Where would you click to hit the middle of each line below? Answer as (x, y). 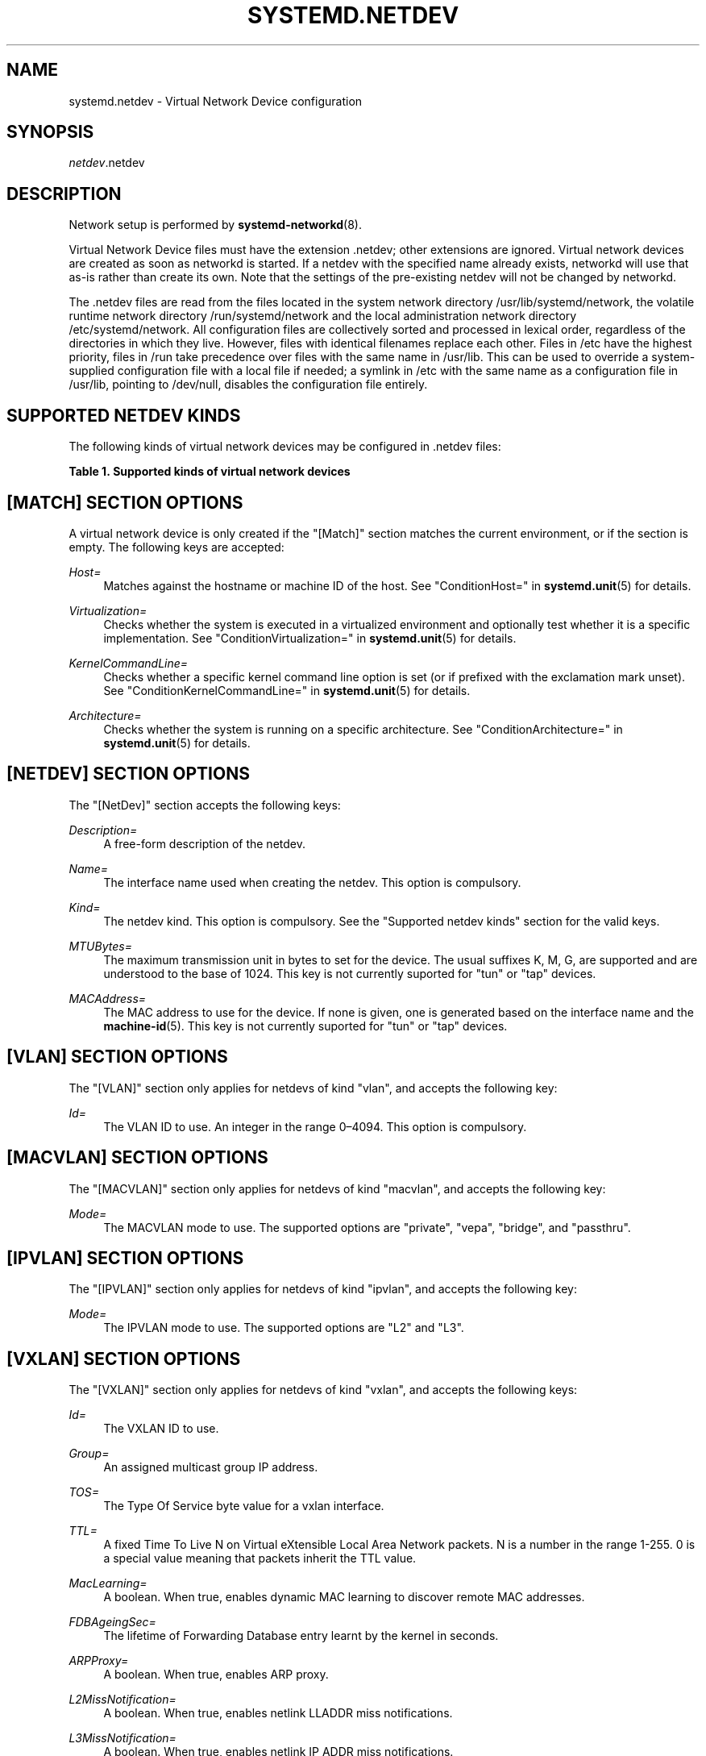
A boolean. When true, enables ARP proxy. (216, 1675)
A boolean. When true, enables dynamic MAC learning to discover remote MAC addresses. (344, 1597)
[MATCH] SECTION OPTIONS (125, 502)
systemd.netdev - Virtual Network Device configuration (216, 101)
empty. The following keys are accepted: (176, 547)
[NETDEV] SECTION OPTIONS (128, 774)
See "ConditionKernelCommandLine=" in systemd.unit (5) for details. (287, 690)
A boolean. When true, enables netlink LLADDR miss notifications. (278, 1713)
